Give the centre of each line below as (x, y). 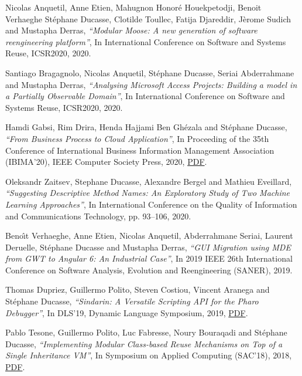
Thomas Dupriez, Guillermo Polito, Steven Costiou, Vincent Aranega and (138, 289)
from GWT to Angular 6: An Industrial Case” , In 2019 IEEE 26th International (149, 258)
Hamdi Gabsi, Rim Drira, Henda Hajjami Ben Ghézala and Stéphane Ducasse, (146, 127)
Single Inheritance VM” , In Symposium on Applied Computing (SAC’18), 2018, (149, 355)
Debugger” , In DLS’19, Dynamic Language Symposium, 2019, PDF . (127, 312)
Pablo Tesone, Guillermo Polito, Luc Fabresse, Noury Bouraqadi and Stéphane (146, 332)
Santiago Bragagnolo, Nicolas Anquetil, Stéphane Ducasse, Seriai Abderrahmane (150, 72)
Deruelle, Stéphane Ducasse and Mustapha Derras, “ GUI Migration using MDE (148, 247)
